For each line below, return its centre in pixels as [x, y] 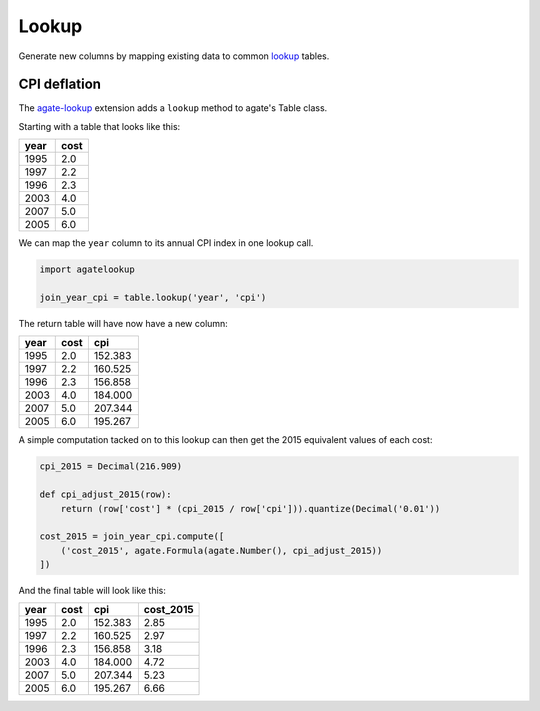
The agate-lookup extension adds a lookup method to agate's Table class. [173, 108]
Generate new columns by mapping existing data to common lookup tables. [174, 56]
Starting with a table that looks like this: [99, 126]
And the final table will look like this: [92, 591]
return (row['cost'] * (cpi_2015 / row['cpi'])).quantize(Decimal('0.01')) [250, 508]
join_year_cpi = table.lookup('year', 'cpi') [153, 297]
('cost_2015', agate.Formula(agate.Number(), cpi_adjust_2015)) [221, 550]
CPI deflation [60, 84]
